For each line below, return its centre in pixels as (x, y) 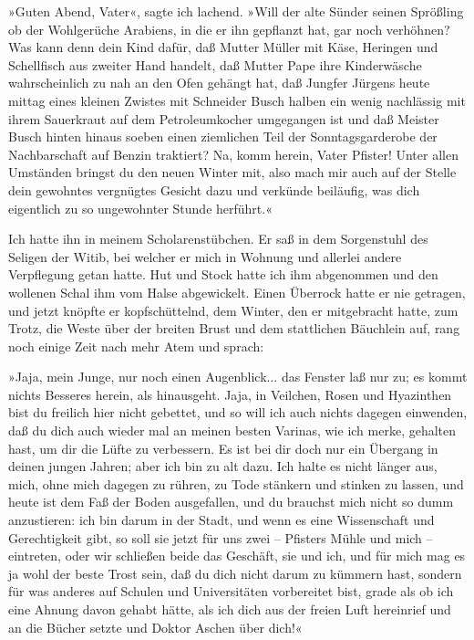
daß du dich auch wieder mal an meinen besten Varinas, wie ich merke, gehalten (232, 430)
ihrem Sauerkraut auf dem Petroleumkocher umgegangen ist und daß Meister (224, 118)
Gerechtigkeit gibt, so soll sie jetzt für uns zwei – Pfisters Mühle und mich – (221, 537)
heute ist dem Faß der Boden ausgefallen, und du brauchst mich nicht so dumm (231, 502)
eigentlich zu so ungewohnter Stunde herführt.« (140, 208)
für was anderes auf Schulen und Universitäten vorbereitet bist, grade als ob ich (231, 591)
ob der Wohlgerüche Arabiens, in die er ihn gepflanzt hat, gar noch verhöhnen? (229, 29)
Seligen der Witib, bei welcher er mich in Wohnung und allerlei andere (205, 256)
